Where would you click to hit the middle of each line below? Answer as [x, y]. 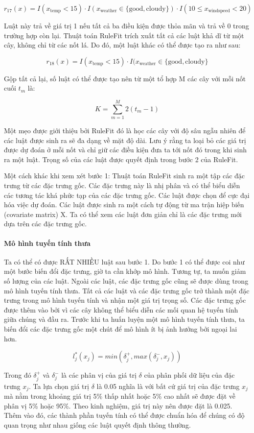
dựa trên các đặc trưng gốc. [46, 224]
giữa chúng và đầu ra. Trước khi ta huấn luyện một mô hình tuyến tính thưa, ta [125, 319]
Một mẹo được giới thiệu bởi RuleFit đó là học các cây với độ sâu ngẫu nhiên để [125, 131]
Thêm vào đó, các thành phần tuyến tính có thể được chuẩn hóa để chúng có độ [124, 415]
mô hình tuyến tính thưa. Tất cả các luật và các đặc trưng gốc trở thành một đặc [127, 290]
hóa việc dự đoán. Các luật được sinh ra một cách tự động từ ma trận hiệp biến [124, 204]
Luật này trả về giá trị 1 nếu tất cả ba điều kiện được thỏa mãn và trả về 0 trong [127, 25]
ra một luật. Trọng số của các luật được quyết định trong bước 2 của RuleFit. [121, 159]
